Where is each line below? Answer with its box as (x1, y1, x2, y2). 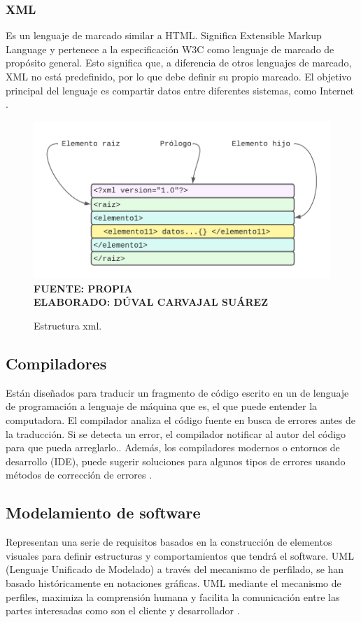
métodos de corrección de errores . (6, 467, 153, 482)
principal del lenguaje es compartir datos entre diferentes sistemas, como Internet (6, 83, 355, 97)
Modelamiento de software (6, 502, 201, 523)
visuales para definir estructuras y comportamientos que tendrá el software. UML (6, 548, 354, 563)
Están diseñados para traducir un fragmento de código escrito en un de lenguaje (6, 385, 349, 400)
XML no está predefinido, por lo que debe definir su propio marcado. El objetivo (6, 69, 352, 83)
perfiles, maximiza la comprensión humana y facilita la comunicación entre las (6, 589, 340, 604)
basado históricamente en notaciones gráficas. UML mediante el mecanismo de (6, 576, 341, 591)
